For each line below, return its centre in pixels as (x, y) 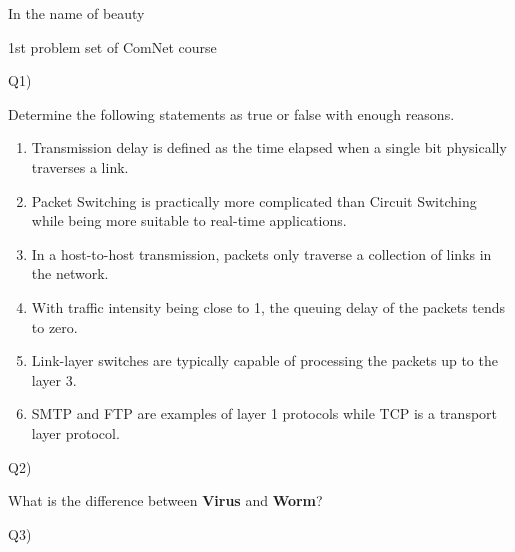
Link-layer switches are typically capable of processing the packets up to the (264, 360)
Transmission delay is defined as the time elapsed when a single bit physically (269, 147)
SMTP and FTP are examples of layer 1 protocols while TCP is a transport (264, 413)
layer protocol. (75, 432)
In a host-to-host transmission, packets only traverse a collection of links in (261, 253)
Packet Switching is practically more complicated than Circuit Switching (254, 200)
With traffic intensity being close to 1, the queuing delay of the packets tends (268, 306)
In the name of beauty (76, 13)
